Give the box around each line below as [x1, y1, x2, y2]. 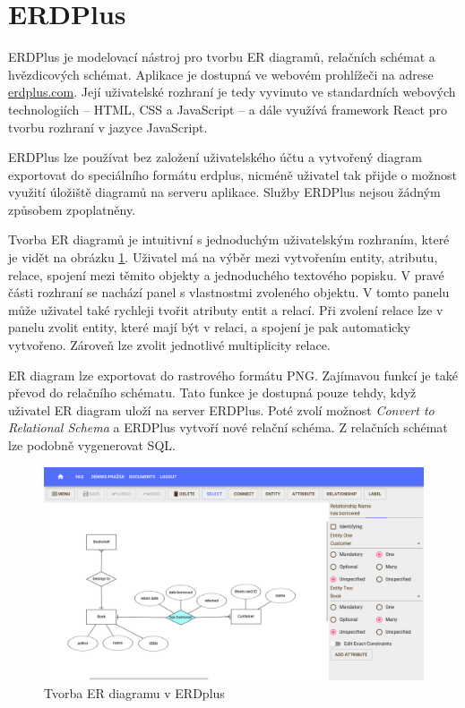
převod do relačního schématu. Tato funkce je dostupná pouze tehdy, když [8, 383, 417, 402]
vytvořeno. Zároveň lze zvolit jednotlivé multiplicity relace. [8, 336, 331, 354]
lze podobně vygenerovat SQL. [8, 436, 176, 454]
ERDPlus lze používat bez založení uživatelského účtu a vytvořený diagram [8, 148, 422, 166]
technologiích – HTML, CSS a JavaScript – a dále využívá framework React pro [8, 99, 447, 118]
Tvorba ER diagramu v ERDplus [44, 683, 225, 702]
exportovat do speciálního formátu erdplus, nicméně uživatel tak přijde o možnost [8, 165, 457, 183]
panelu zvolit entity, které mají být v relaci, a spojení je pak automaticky [8, 318, 410, 337]
